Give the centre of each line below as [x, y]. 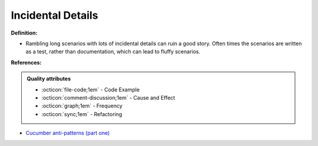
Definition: [24, 33]
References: [26, 62]
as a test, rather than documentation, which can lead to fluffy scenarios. [113, 52]
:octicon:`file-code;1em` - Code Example [91, 89]
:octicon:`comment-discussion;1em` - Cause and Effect [108, 97]
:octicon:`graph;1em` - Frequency [82, 106]
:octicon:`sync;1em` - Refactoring [82, 114]
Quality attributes [49, 79]
